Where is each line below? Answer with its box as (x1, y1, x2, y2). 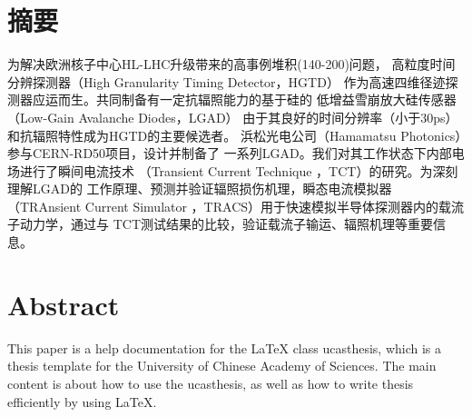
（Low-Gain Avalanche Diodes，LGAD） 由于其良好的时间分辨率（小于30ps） (7, 107, 458, 126)
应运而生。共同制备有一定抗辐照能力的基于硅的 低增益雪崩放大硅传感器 (32, 90, 457, 109)
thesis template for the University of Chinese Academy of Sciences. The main (7, 356, 437, 375)
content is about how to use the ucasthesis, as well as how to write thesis (7, 373, 414, 392)
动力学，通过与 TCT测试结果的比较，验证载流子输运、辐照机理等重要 (19, 214, 433, 233)
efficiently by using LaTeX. (7, 392, 157, 411)
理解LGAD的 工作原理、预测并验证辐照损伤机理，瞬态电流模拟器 (7, 179, 392, 198)
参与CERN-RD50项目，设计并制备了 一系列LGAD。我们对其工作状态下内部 (7, 144, 452, 163)
